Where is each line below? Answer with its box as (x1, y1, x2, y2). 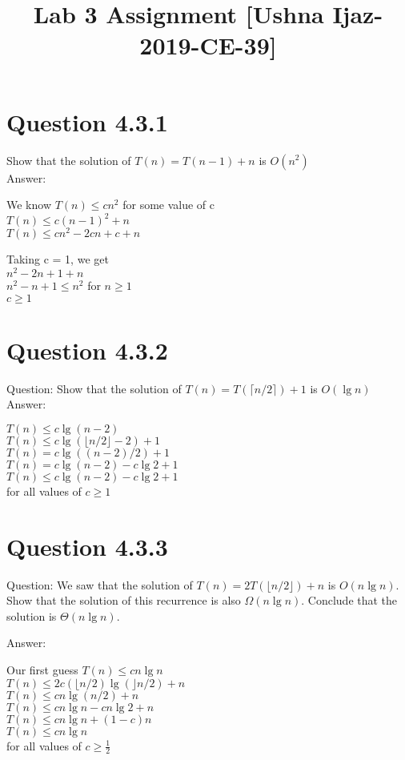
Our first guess (6, 661, 78, 678)
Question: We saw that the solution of (6, 576, 193, 593)
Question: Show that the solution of (6, 380, 182, 396)
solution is (6, 607, 57, 624)
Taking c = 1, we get (6, 251, 109, 267)
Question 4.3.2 (6, 333, 168, 366)
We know (6, 196, 51, 213)
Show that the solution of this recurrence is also (6, 592, 241, 609)
